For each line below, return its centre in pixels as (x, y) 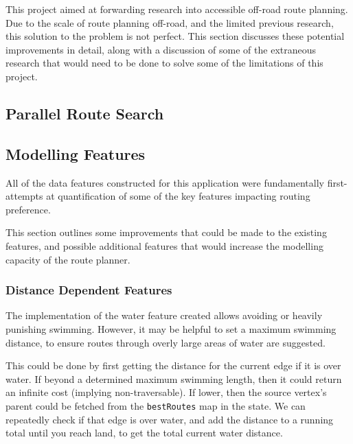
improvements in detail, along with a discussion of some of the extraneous (161, 49)
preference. (28, 209)
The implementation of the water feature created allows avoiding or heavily (164, 315)
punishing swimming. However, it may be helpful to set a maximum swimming (171, 328)
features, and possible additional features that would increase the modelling (164, 245)
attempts (24, 196)
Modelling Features (76, 153)
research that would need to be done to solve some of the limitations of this (164, 63)
